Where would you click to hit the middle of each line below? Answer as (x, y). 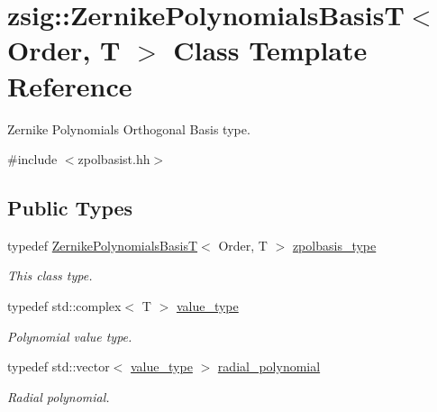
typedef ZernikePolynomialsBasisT (103, 245)
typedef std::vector (59, 366)
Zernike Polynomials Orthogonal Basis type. (129, 128)
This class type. (50, 275)
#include (32, 159)
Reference (70, 85)
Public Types (70, 208)
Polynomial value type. (70, 336)
